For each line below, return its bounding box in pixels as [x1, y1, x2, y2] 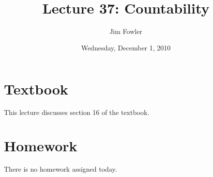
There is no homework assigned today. [4, 163, 117, 174]
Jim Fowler [109, 26, 142, 36]
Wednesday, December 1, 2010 [81, 42, 171, 52]
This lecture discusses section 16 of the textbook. [4, 107, 150, 117]
